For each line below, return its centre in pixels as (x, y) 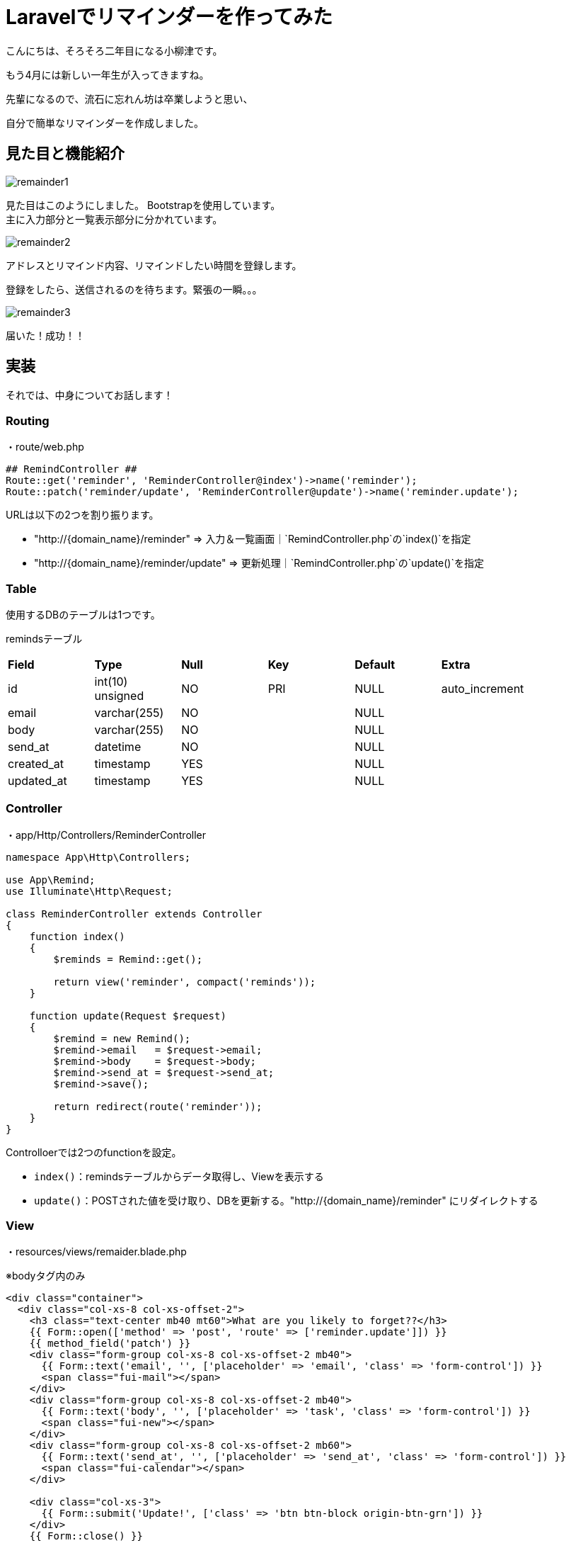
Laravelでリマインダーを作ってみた (169, 17)
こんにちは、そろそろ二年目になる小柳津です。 (114, 50)
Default (375, 664)
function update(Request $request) (128, 1016)
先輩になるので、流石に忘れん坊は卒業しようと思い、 (129, 98)
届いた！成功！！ (45, 335)
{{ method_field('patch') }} (110, 1344)
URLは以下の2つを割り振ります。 (82, 515)
